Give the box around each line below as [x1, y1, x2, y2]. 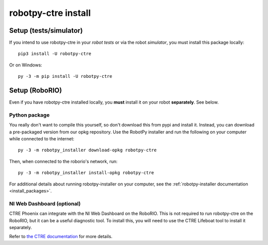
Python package [9, 112, 50, 119]
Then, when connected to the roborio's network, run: [9, 158, 118, 164]
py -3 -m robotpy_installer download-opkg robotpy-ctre [18, 147, 157, 153]
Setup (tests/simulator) [9, 26, 83, 35]
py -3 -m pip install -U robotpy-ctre [18, 73, 113, 79]
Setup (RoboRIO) [9, 86, 62, 95]
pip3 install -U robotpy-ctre [18, 51, 92, 57]
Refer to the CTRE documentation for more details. [9, 234, 113, 240]
